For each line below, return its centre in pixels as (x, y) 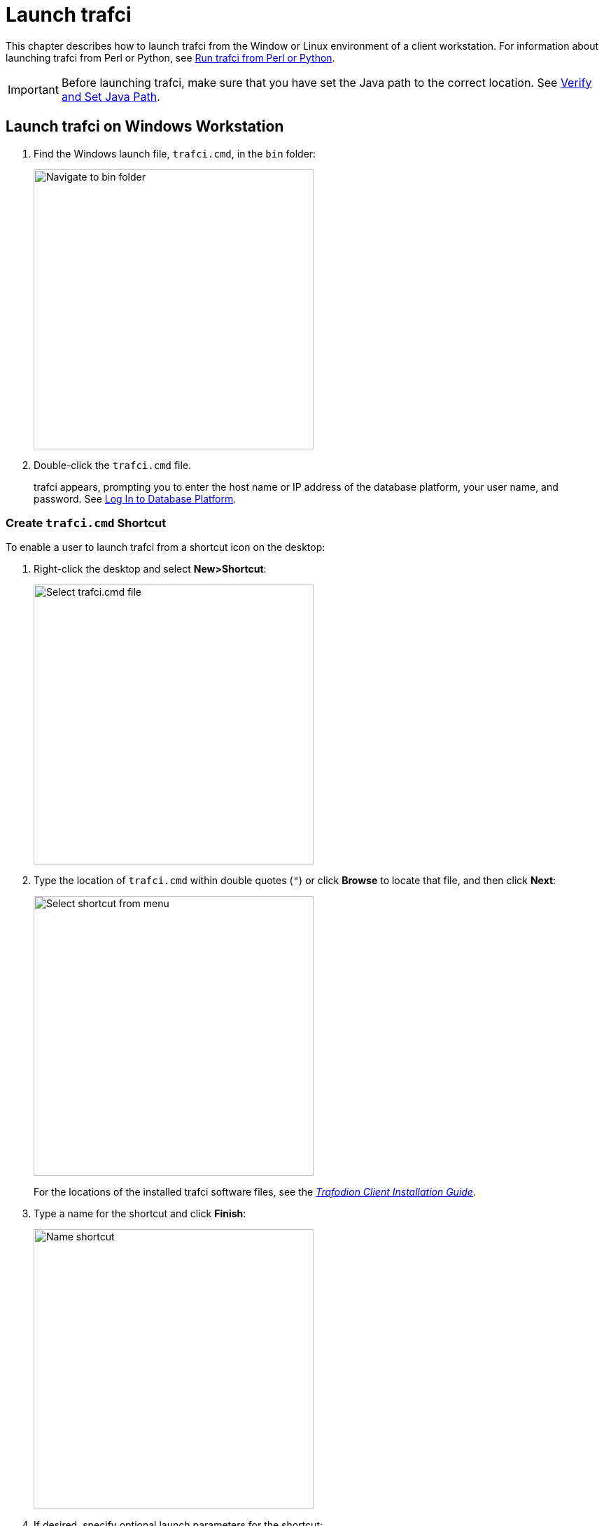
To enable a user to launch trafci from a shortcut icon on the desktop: (166, 547)
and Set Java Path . (111, 96)
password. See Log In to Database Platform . (135, 498)
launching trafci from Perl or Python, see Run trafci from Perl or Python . (170, 57)
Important (33, 89)
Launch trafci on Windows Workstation (145, 127)
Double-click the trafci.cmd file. (113, 465)
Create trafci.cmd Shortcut (86, 523)
